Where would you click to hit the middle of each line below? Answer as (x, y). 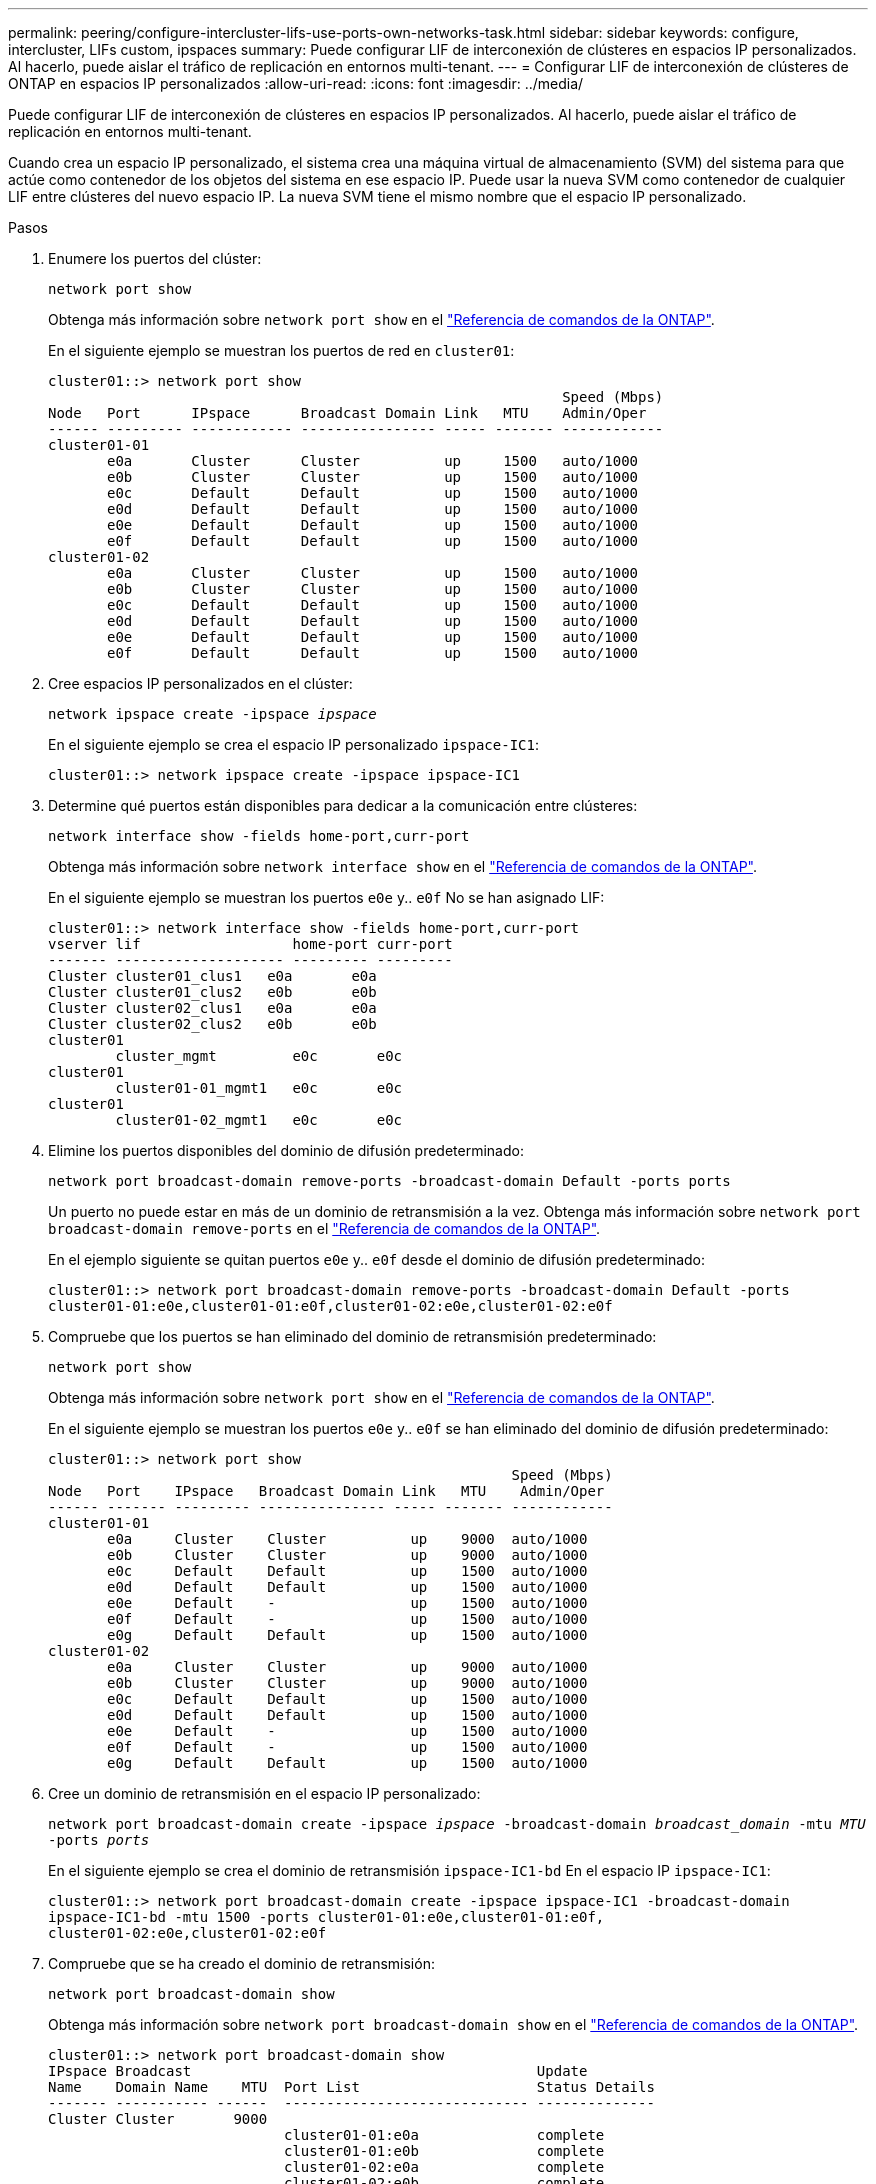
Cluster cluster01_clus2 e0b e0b (212, 992)
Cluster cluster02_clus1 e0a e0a (212, 1008)
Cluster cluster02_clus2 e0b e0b (212, 1024)
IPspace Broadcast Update (318, 2071)
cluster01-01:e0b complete (444, 2151)
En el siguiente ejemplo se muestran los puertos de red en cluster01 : (281, 350)
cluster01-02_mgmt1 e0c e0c (259, 1120)
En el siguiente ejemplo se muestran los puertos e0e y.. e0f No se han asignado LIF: (326, 897)
